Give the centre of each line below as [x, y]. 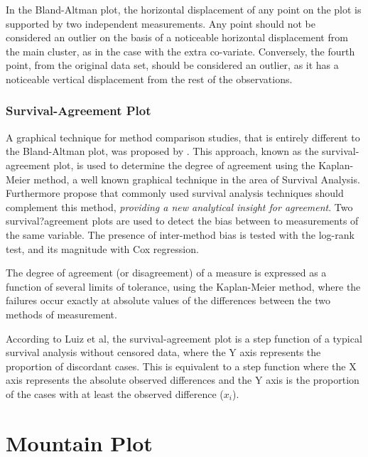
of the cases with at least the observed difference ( [115, 393]
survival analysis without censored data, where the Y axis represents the [163, 352]
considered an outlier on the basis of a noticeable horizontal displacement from [177, 37]
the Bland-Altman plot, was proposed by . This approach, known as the [162, 151]
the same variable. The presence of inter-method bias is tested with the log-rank [180, 234]
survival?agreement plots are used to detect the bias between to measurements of [182, 221]
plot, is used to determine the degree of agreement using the [184, 165]
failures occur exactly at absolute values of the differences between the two [168, 300]
